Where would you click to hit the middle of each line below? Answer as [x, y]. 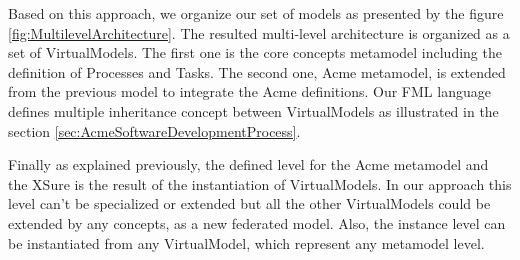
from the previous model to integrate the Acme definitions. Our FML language [249, 91]
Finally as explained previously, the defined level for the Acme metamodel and [248, 164]
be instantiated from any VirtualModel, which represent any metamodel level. [246, 242]
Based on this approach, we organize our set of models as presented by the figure [256, 13]
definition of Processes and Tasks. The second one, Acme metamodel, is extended [257, 71]
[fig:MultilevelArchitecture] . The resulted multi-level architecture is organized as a [259, 32]
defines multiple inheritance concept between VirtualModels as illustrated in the [253, 110]
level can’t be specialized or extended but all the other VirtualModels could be [249, 203]
